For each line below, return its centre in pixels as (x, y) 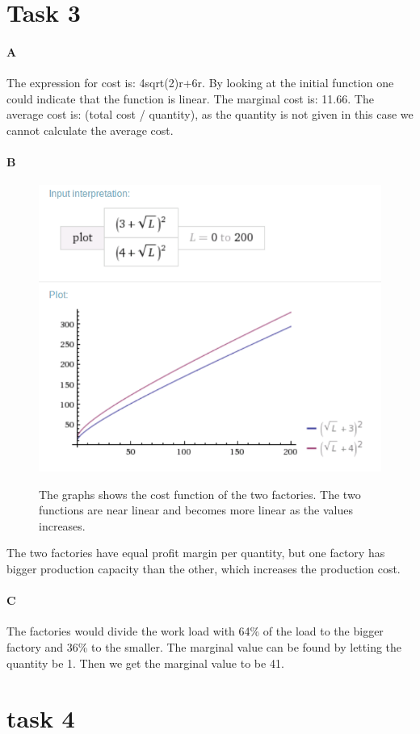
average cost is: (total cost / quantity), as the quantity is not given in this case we (210, 114)
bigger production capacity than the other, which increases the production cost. (204, 568)
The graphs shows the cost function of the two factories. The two (200, 494)
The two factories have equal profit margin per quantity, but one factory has (196, 553)
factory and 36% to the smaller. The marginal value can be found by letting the (204, 646)
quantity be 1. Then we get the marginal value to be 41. (145, 663)
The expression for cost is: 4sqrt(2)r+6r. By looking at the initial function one (200, 83)
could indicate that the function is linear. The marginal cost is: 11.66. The (190, 98)
